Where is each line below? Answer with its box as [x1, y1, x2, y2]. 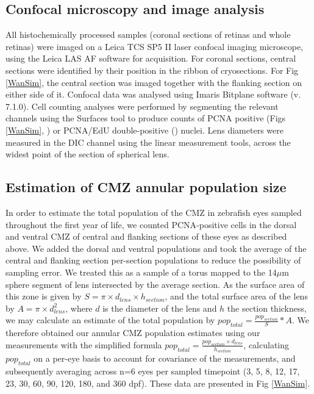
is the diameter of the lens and [102, 301, 217, 314]
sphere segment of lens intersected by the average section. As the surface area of [5, 278, 305, 290]
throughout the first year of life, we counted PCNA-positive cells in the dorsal [5, 218, 297, 231]
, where [65, 301, 93, 314]
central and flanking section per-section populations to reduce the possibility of [5, 254, 301, 267]
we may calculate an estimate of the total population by [5, 313, 215, 326]
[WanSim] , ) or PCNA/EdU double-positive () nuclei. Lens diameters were [5, 123, 284, 136]
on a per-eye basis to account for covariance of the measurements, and [34, 352, 296, 365]
